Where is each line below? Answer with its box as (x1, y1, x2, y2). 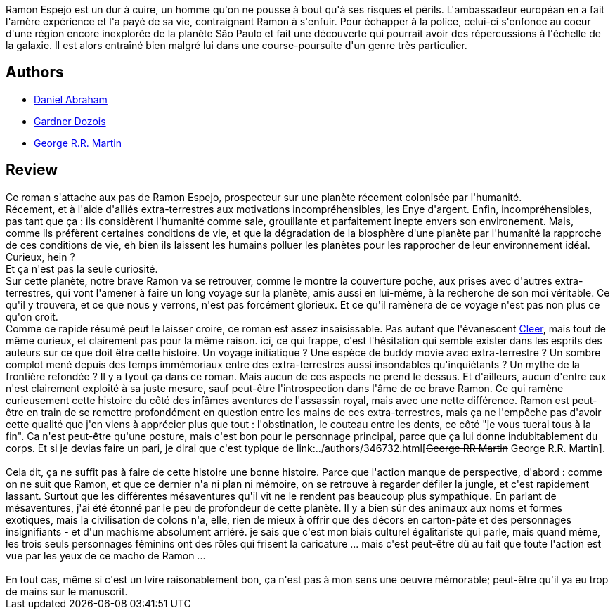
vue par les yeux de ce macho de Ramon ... (6, 549, 206, 562)
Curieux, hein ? (6, 250, 75, 263)
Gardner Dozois (34, 115, 106, 127)
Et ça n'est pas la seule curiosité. (6, 262, 158, 275)
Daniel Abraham (34, 93, 108, 105)
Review (6, 161, 58, 179)
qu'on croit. (6, 310, 58, 323)
